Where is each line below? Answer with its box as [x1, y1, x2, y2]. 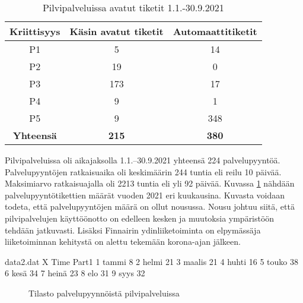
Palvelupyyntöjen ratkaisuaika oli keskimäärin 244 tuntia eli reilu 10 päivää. [5, 165, 282, 178]
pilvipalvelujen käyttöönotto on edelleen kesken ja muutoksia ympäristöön [5, 212, 275, 224]
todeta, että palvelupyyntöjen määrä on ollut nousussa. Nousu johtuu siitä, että [5, 200, 295, 213]
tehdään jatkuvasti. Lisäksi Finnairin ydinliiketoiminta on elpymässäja [5, 223, 261, 236]
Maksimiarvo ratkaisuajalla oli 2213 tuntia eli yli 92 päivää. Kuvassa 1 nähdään [5, 177, 295, 190]
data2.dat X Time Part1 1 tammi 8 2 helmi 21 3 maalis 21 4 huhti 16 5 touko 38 [5, 255, 298, 267]
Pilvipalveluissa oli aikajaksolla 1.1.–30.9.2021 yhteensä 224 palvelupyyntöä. [5, 154, 280, 166]
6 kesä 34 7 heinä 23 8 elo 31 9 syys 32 [5, 267, 145, 279]
